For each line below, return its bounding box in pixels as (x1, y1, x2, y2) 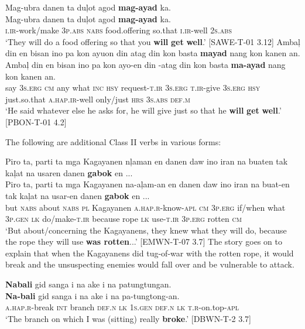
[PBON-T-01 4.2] (5, 115, 67, 128)
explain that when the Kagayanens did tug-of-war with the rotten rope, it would (5, 246, 294, 259)
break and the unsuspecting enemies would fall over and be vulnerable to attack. (5, 258, 294, 270)
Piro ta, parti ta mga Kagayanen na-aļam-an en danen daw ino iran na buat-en (5, 178, 290, 190)
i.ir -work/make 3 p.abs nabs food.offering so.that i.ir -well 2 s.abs (5, 24, 232, 36)
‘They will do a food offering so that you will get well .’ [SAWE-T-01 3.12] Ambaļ (5, 35, 300, 47)
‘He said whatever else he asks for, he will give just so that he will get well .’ (5, 104, 282, 116)
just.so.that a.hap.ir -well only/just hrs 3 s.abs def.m (5, 92, 190, 105)
